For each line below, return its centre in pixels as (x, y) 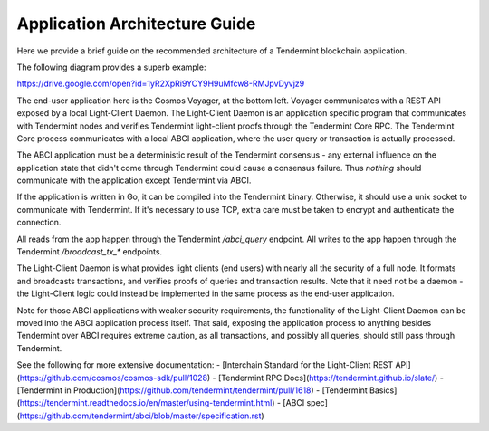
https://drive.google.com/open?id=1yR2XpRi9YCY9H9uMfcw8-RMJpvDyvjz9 (161, 84)
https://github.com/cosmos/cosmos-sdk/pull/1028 (114, 378)
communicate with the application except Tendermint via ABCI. (134, 180)
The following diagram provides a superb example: (111, 67)
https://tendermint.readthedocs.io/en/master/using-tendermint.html (146, 403)
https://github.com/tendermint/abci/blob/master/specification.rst (140, 416)
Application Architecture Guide (136, 24)
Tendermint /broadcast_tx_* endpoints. (90, 252)
